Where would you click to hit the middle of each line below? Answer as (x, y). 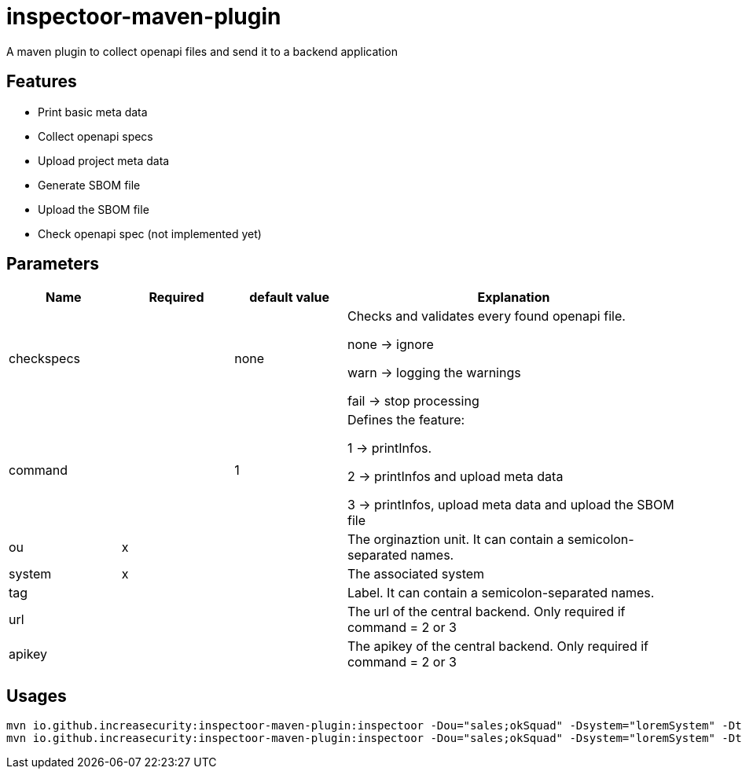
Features (42, 82)
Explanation (514, 298)
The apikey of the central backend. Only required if (498, 646)
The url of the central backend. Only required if (486, 612)
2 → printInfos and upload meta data (455, 477)
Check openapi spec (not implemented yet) (150, 233)
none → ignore (390, 345)
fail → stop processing (413, 401)
